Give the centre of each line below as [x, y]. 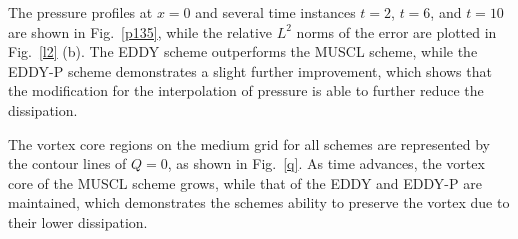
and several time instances [275, 12]
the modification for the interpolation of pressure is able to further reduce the [246, 90]
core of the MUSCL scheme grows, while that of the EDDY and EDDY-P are [245, 182]
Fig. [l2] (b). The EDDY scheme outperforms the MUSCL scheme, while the [243, 51]
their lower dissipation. [78, 221]
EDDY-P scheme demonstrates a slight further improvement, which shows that [250, 70]
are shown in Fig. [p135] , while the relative [140, 31]
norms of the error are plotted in [396, 31]
